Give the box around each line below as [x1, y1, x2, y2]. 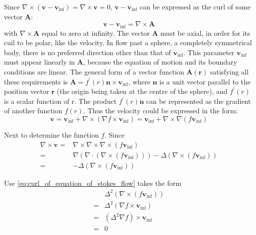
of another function [4, 105, 63, 116]
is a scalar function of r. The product [4, 95, 117, 106]
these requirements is [4, 76, 68, 86]
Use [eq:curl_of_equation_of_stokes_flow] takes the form [4, 177, 182, 188]
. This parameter [183, 47, 235, 57]
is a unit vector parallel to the [159, 76, 251, 86]
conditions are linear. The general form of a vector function [4, 67, 185, 77]
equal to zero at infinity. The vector [41, 27, 150, 38]
